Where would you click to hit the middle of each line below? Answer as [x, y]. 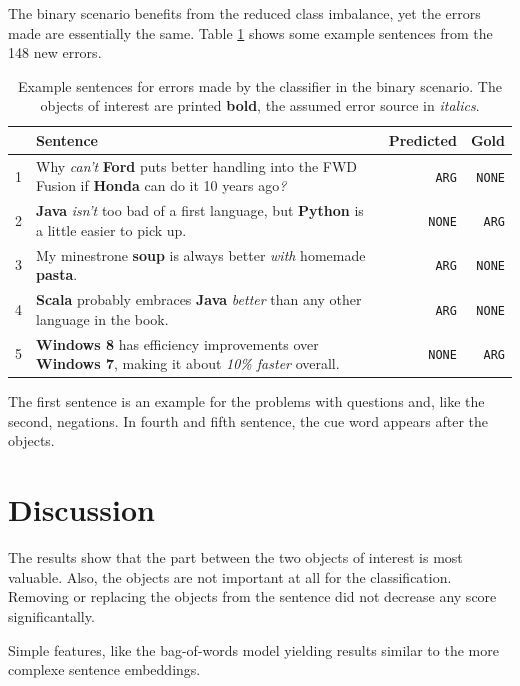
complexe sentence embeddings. [104, 669]
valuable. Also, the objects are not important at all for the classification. [230, 576]
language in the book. [102, 318]
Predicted [422, 139]
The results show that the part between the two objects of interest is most [235, 557]
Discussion [81, 509]
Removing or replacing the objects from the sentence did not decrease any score [252, 596]
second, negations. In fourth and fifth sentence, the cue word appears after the [248, 420]
